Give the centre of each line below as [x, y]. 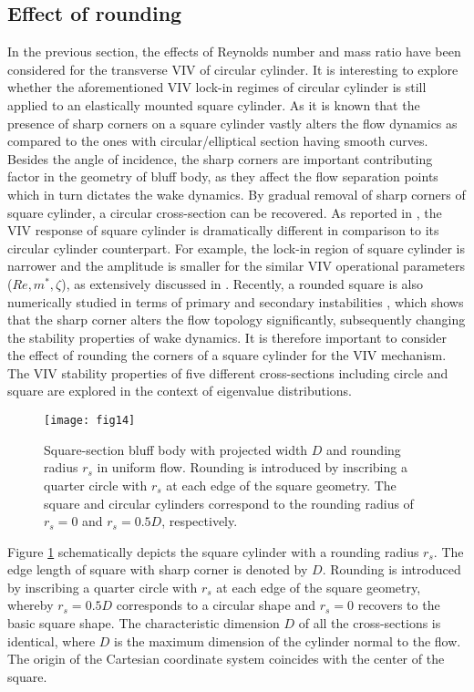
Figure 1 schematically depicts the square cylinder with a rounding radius [213, 551]
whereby [31, 605]
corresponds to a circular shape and [216, 605]
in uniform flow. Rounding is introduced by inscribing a [252, 467]
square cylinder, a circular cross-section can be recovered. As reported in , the [225, 212]
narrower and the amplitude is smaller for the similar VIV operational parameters [236, 266]
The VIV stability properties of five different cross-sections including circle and [228, 372]
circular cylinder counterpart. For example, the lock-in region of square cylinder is [237, 248]
